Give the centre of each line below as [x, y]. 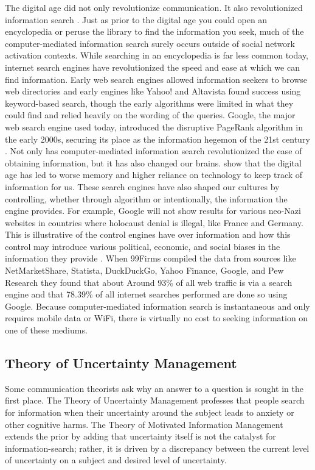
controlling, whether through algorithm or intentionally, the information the [146, 198]
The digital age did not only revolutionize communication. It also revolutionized [154, 7]
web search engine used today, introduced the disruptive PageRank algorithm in [154, 126]
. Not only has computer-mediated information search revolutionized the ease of [154, 151]
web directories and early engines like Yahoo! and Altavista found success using [153, 91]
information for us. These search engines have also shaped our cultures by [142, 186]
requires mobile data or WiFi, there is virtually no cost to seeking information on [157, 318]
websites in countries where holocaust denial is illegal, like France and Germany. [154, 222]
